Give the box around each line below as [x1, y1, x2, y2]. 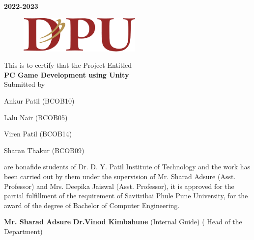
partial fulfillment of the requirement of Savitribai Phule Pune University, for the [4, 190, 248, 201]
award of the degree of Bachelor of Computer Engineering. [4, 200, 180, 210]
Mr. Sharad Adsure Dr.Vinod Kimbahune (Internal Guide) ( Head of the [4, 216, 242, 227]
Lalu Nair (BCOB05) [4, 112, 68, 122]
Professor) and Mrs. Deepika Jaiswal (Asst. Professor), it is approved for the [4, 181, 234, 191]
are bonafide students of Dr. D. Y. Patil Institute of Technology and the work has [4, 161, 251, 172]
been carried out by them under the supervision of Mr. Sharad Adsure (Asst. [4, 171, 236, 181]
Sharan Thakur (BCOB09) [4, 145, 85, 155]
